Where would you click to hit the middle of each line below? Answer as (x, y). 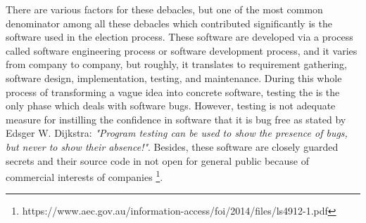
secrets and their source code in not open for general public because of (157, 160)
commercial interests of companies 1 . (84, 176)
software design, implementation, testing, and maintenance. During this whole (174, 77)
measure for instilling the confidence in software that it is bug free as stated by (176, 119)
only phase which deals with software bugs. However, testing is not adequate (171, 106)
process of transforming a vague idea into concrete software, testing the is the (173, 92)
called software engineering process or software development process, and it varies (182, 50)
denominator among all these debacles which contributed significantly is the (169, 23)
